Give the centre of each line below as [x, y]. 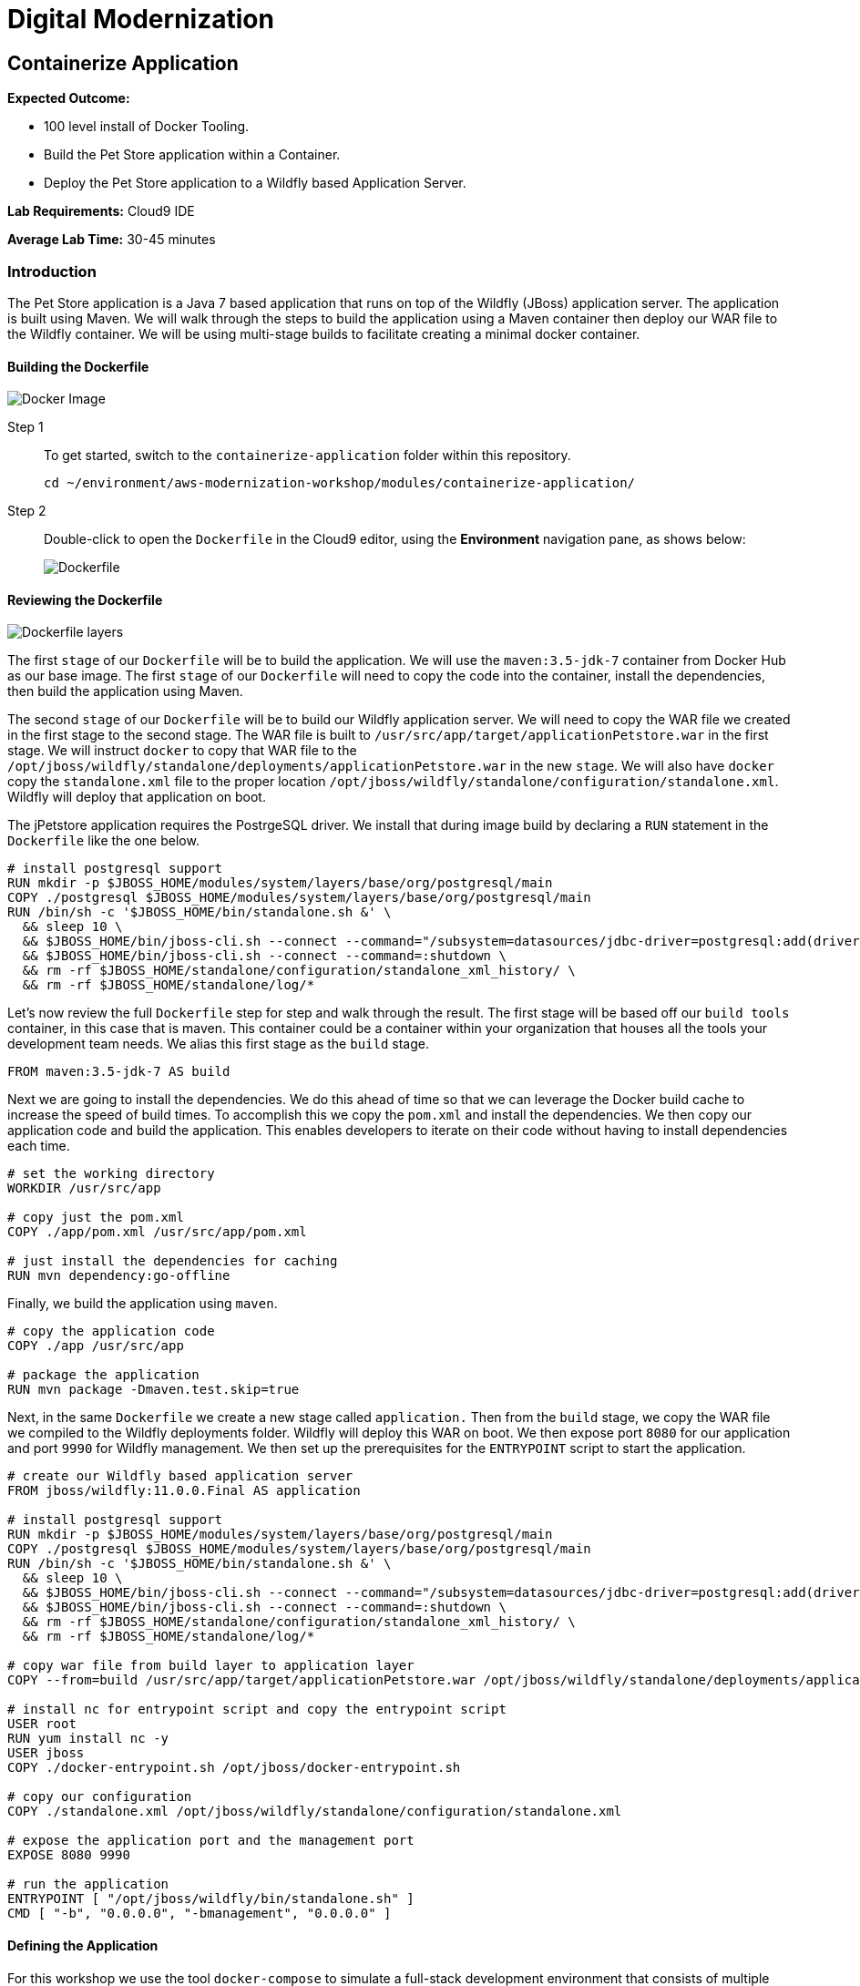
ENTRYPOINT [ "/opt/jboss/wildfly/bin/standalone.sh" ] [211, 1899]
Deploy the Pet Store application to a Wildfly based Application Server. [255, 183]
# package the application [103, 1375]
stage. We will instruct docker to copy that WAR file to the [182, 751]
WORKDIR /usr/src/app [84, 1188]
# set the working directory [111, 1174]
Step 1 [26, 427]
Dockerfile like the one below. [103, 841]
